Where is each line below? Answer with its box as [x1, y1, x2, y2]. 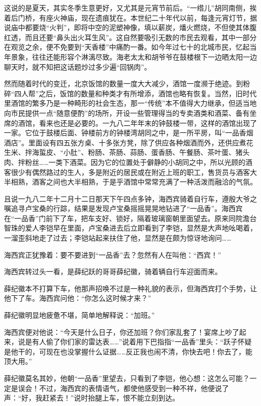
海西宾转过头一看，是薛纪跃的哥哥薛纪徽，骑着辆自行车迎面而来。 [4, 266, 222, 277]
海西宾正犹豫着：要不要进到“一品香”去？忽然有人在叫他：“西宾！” [4, 249, 221, 260]
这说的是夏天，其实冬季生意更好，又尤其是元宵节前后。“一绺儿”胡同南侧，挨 [4, 3, 257, 13]
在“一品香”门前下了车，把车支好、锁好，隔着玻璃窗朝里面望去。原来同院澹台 [4, 213, 257, 223]
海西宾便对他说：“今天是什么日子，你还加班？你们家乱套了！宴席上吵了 [4, 326, 239, 337]
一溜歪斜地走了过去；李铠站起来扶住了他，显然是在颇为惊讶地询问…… [4, 233, 231, 243]
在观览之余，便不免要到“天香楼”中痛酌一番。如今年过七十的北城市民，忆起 [4, 42, 250, 52]
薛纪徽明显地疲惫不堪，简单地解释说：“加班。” [4, 310, 155, 320]
